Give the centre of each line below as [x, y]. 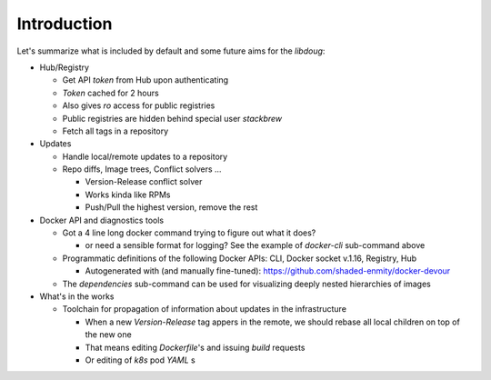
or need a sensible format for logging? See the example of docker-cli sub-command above [255, 245]
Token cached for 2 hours [110, 93]
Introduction [65, 24]
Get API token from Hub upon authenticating [145, 80]
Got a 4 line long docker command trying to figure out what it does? [189, 233]
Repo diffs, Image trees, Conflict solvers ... [142, 169]
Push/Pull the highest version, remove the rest [171, 207]
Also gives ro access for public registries [139, 105]
